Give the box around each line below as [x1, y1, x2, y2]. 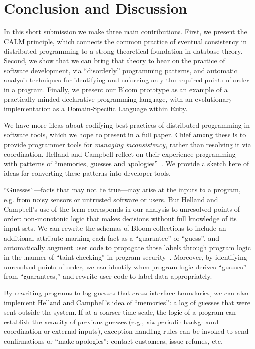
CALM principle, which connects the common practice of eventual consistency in [4, 36, 247, 46]
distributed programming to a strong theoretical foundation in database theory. [4, 46, 243, 56]
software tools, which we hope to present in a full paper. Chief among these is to [4, 130, 246, 140]
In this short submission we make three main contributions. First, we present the [4, 27, 247, 37]
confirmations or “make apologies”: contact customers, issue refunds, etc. [4, 335, 223, 346]
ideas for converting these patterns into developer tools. [4, 168, 171, 178]
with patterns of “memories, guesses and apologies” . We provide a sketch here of [4, 158, 249, 168]
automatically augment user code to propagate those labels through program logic [4, 242, 251, 252]
